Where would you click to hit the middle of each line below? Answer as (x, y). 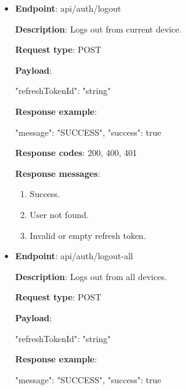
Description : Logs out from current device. (98, 29)
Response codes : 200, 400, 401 (76, 153)
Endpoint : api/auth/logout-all (74, 256)
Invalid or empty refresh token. (88, 235)
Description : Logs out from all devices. (91, 276)
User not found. (59, 214)
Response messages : (58, 173)
